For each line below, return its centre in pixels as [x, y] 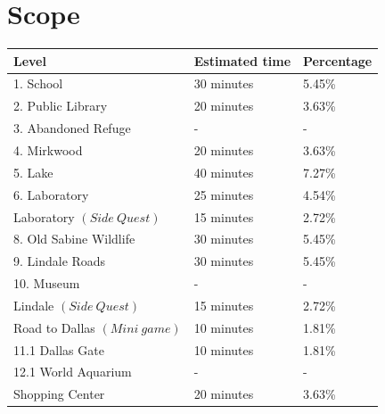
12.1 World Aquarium [73, 372]
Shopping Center [59, 394]
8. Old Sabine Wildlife [74, 239]
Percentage [338, 60]
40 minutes [224, 172]
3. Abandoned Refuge [72, 128]
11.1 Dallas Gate [59, 349]
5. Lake [33, 172]
